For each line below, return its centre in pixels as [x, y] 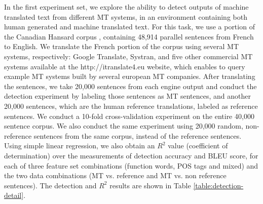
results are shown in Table [150, 185]
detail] [14, 195]
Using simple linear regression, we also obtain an [80, 146]
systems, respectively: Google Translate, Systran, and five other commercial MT [128, 56]
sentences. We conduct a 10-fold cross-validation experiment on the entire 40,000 [129, 116]
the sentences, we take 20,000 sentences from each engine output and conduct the [130, 86]
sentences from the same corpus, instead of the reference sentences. [138, 135]
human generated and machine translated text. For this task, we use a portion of [129, 27]
